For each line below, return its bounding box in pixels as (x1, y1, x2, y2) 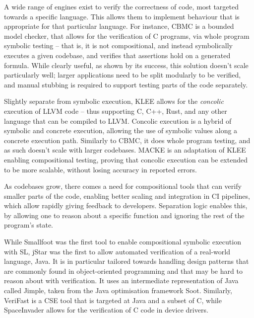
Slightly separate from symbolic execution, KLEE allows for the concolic (4, 96, 224, 106)
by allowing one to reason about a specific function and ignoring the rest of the (4, 210, 245, 220)
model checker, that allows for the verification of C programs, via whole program (4, 30, 250, 41)
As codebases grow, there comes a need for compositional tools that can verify (4, 181, 242, 191)
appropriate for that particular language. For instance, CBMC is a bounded (4, 21, 234, 31)
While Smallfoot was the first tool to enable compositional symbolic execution (4, 237, 241, 247)
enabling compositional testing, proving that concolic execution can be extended (4, 154, 248, 164)
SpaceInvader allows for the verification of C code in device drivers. (4, 305, 208, 315)
